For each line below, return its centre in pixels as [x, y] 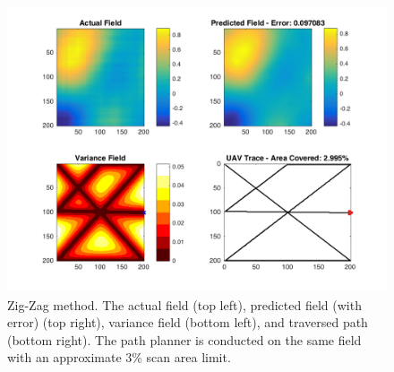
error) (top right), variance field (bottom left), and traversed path [188, 322]
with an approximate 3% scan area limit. [119, 357]
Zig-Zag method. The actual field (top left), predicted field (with [184, 304]
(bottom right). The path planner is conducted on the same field [184, 339]
